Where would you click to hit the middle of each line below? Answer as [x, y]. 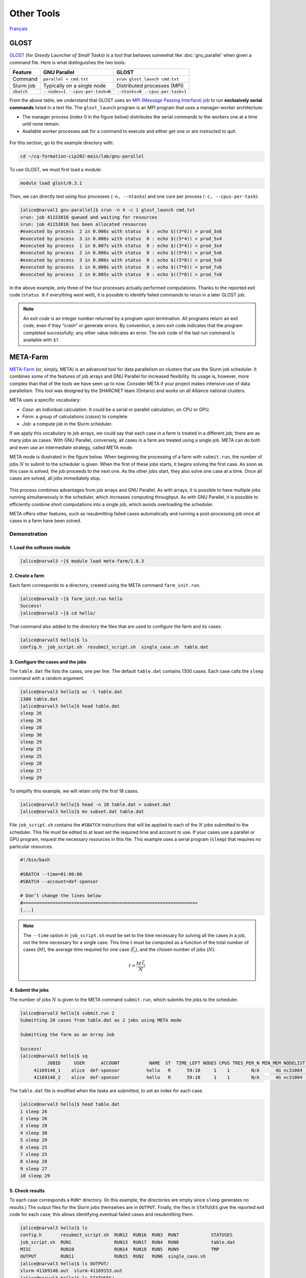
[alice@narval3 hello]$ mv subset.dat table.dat [82, 812]
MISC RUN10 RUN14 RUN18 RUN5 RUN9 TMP [120, 1249]
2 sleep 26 [34, 1119]
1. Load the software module [40, 547]
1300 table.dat [39, 699]
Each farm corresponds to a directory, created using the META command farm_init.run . [105, 585]
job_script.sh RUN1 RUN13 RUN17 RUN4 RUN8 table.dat [128, 1242]
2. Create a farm [27, 576]
